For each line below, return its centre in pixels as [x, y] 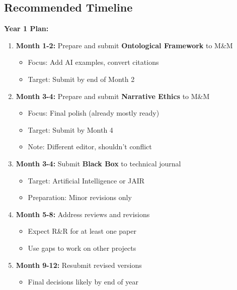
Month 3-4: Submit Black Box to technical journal [98, 163]
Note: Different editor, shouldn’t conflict [90, 147]
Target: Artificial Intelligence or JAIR [86, 180]
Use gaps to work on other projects [82, 248]
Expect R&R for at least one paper [82, 231]
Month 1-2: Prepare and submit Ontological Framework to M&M [124, 45]
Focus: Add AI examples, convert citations [93, 62]
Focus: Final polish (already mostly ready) [94, 113]
